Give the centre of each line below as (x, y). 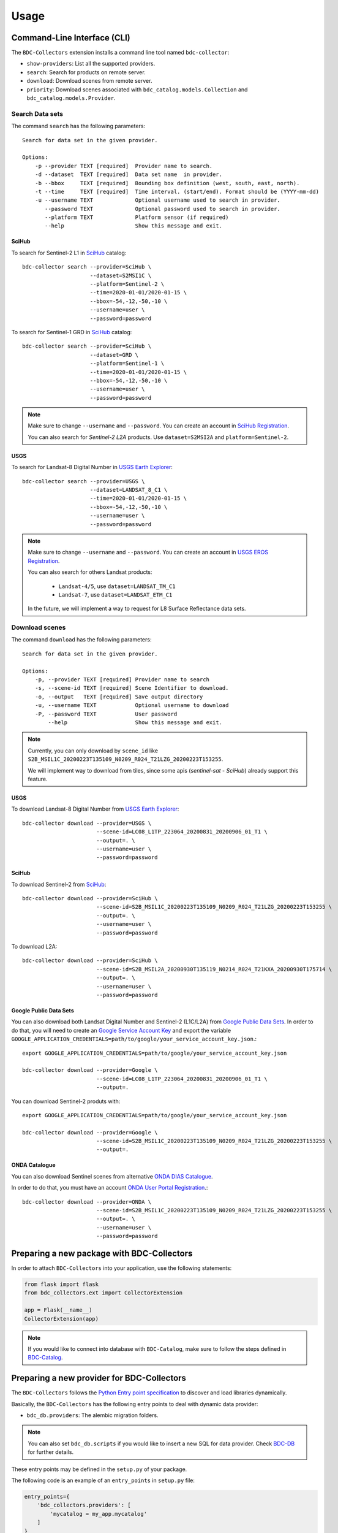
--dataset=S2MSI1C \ (121, 275)
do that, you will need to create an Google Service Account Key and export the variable (121, 1030)
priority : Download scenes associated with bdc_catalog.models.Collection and (137, 90)
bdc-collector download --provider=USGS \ (87, 823)
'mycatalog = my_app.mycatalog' (98, 1514)
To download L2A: (34, 947)
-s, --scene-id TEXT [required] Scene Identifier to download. (132, 688)
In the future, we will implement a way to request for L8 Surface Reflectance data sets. (137, 609)
